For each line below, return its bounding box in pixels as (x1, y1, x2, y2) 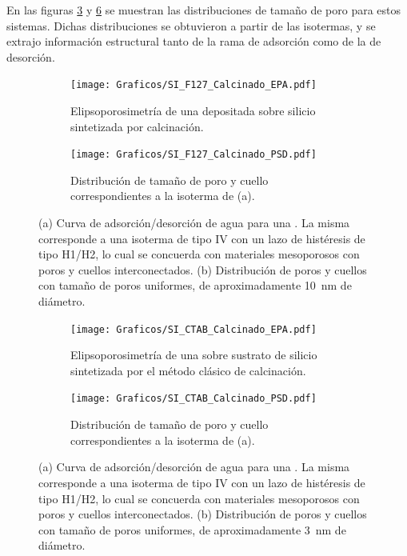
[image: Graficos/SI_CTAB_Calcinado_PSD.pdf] (70, 393, 317, 405)
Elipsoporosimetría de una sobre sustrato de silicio (70, 346, 317, 363)
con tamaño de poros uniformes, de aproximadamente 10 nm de (38, 277, 352, 294)
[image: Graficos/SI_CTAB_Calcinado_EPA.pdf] (70, 323, 317, 335)
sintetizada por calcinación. (70, 118, 204, 134)
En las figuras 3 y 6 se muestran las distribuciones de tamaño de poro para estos (6, 2, 401, 18)
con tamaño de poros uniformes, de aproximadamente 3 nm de (38, 521, 346, 538)
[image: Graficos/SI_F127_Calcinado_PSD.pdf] (70, 149, 317, 161)
